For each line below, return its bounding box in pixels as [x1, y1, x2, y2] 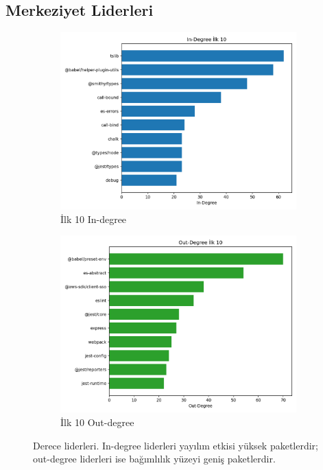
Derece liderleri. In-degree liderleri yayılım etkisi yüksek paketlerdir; [33, 438, 318, 452]
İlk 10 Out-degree [60, 414, 134, 429]
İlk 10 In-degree [60, 211, 127, 226]
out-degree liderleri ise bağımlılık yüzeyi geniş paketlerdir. [33, 451, 276, 466]
